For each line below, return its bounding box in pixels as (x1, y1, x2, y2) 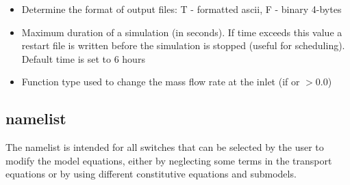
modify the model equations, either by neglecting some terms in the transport (5, 153, 332, 167)
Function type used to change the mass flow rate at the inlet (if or (21, 74, 300, 89)
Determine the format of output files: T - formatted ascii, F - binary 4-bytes (21, 2, 342, 16)
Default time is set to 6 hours (21, 51, 145, 66)
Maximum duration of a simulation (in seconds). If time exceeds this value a (21, 25, 342, 39)
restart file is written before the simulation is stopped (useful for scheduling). (21, 38, 345, 53)
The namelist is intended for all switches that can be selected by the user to (5, 140, 324, 154)
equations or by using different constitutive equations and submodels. (5, 167, 297, 181)
